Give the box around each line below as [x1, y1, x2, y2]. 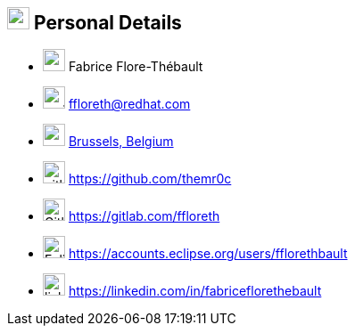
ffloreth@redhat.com [68, 96, 191, 112]
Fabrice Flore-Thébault [68, 59, 203, 75]
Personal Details [33, 12, 182, 34]
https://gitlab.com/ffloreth [68, 208, 220, 224]
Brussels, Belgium [68, 134, 174, 150]
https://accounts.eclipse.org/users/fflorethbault [68, 246, 348, 262]
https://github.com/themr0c [68, 171, 232, 187]
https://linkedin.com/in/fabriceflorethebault [68, 283, 322, 299]
